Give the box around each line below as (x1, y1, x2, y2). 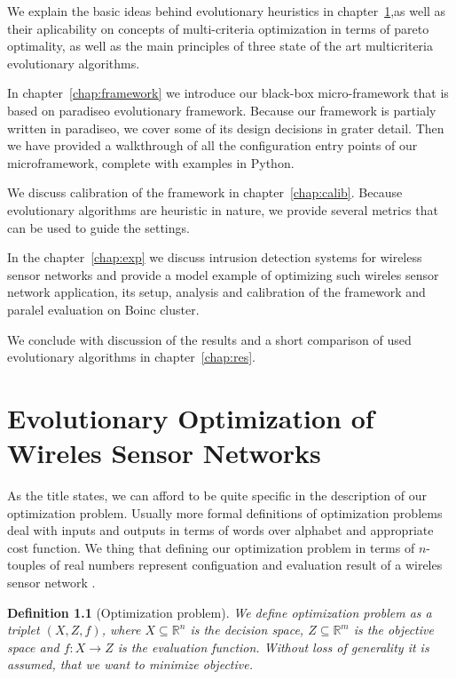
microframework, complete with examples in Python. (7, 153, 295, 172)
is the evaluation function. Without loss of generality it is (117, 637, 429, 656)
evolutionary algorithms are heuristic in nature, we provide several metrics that (7, 200, 438, 219)
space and (7, 637, 59, 656)
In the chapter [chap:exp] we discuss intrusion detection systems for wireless (7, 248, 422, 267)
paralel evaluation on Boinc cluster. (7, 300, 200, 318)
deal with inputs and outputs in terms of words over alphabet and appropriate (7, 521, 434, 539)
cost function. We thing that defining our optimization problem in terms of (7, 538, 415, 556)
